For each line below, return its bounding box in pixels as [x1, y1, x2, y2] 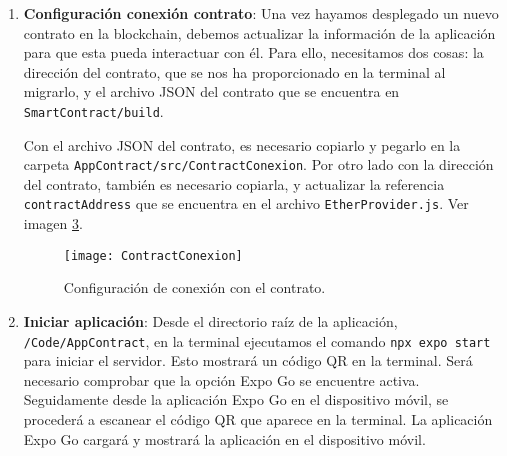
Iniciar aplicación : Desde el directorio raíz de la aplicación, [23, 310, 398, 331]
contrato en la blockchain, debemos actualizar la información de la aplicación [23, 22, 496, 43]
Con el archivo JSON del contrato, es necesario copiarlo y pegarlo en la [23, 134, 461, 155]
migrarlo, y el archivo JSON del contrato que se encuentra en [23, 81, 400, 102]
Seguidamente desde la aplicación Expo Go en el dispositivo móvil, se [23, 389, 449, 410]
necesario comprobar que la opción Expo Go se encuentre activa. [23, 369, 420, 390]
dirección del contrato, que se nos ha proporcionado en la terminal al [23, 61, 446, 82]
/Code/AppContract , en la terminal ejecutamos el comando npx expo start [23, 330, 491, 351]
